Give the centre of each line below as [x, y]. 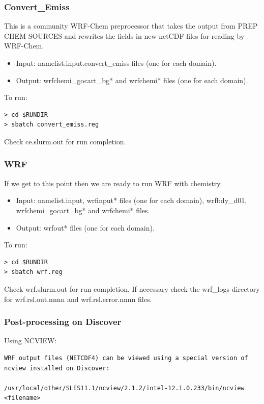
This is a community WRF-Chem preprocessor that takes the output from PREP [131, 26]
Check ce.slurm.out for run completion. [65, 141]
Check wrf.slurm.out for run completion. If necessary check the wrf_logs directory [132, 288]
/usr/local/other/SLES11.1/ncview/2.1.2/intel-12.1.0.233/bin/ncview [124, 388]
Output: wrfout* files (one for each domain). [85, 227]
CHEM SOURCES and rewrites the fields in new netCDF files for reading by [124, 35]
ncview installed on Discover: [57, 368]
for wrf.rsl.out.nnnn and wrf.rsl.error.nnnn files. [78, 299]
